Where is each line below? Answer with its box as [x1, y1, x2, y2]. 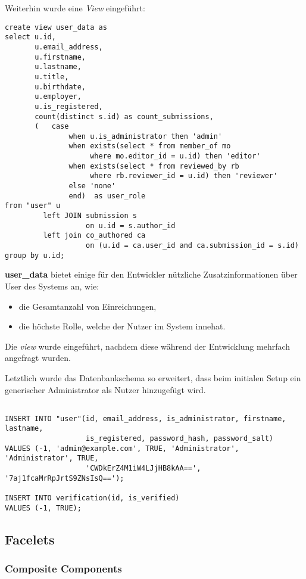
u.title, [35, 72, 69, 81]
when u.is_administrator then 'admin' [68, 132, 223, 141]
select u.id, [5, 33, 56, 42]
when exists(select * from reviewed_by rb [68, 161, 239, 170]
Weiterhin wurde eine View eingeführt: [5, 2, 145, 14]
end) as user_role [68, 191, 146, 200]
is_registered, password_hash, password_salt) [86, 434, 274, 443]
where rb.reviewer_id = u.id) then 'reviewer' [90, 172, 278, 180]
